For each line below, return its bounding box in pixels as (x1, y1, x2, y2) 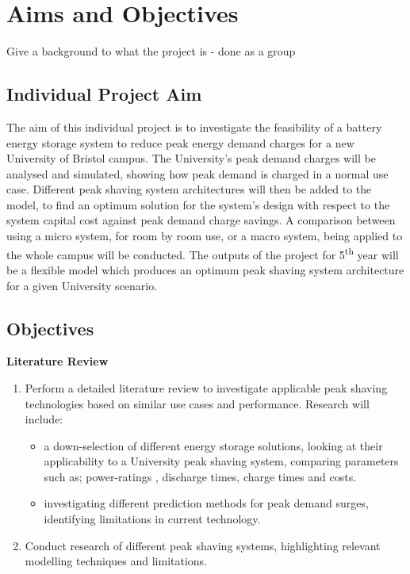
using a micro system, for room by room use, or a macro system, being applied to (6, 228, 403, 244)
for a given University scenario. (6, 277, 158, 293)
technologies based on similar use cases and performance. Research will (25, 395, 370, 411)
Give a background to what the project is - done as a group (6, 43, 296, 59)
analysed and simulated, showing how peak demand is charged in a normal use (6, 165, 389, 182)
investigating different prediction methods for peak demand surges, (44, 495, 369, 511)
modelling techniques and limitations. (25, 553, 208, 569)
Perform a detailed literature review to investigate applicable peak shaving (25, 379, 388, 396)
